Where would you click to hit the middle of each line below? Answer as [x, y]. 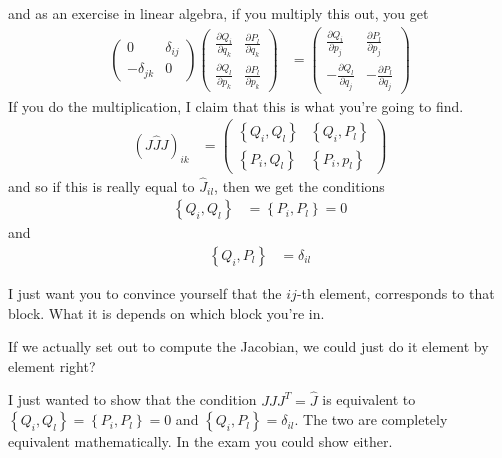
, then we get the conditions [299, 185]
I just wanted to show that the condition [132, 399]
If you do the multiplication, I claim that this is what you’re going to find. [236, 105]
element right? [52, 365]
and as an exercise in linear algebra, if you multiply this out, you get [218, 13]
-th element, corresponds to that [395, 293]
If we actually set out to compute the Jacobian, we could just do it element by [248, 346]
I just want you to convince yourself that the [145, 293]
